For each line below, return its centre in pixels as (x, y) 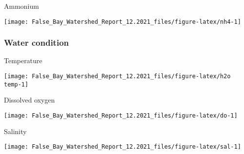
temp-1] (16, 84)
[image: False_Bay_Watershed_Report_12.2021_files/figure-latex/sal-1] (122, 147)
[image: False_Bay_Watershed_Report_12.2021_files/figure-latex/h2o (117, 77)
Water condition (37, 43)
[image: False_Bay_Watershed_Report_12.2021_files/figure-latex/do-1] (121, 115)
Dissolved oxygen (29, 100)
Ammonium (21, 6)
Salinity (15, 131)
